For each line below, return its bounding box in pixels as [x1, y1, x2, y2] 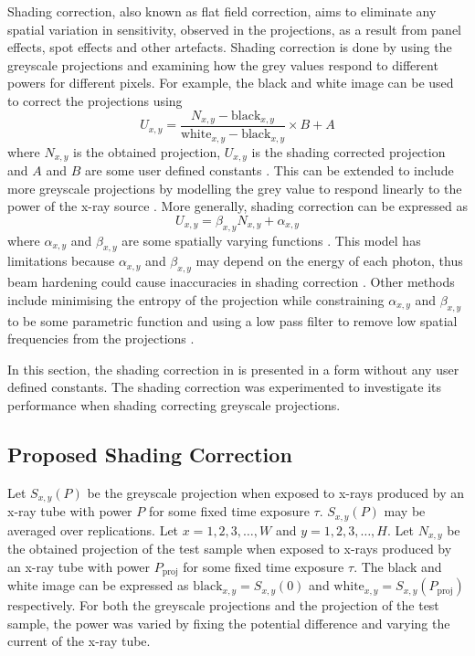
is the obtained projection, [72, 142, 221, 161]
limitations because [7, 251, 115, 270]
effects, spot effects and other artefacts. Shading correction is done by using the [7, 37, 452, 57]
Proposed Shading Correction [7, 439, 292, 468]
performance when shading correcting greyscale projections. [7, 395, 341, 414]
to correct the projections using [7, 90, 183, 110]
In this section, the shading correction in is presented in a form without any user [7, 359, 459, 378]
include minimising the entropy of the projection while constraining [7, 290, 385, 309]
